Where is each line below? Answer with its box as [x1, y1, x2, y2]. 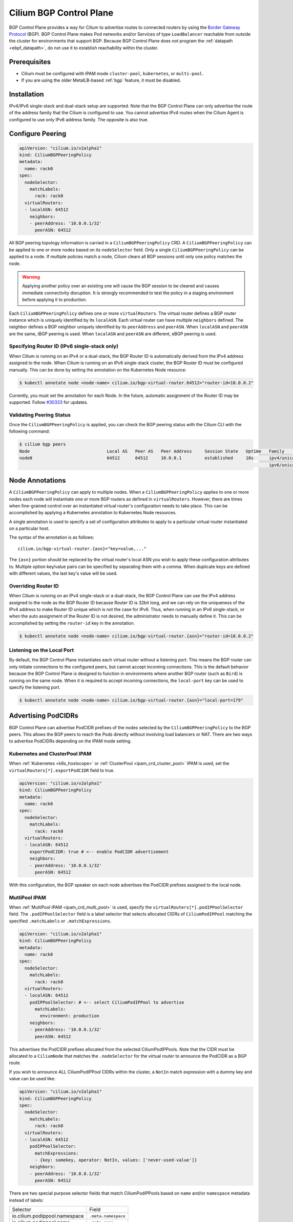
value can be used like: [9, 1076, 56, 1082]
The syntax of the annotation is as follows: [9, 534, 95, 540]
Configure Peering [9, 130, 66, 138]
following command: [9, 428, 50, 435]
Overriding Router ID [9, 582, 59, 589]
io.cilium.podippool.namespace [12, 1213, 84, 1220]
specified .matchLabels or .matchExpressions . [9, 918, 112, 924]
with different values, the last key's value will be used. [9, 570, 118, 576]
